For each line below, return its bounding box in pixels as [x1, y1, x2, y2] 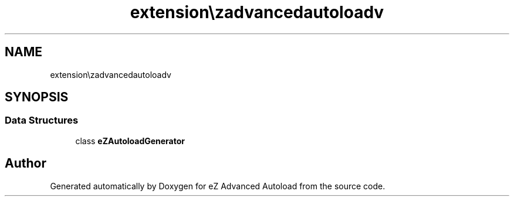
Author [5, 156, 46, 171]
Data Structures [5, 114, 79, 127]
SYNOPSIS [5, 90, 69, 105]
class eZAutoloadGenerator [75, 135, 185, 146]
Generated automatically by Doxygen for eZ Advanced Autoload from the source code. [50, 180, 386, 191]
